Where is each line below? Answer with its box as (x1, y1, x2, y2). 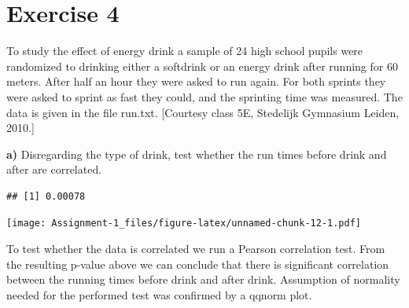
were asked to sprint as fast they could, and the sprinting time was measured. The (6, 88, 403, 104)
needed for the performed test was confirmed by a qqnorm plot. (6, 286, 312, 302)
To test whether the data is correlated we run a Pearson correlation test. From (6, 240, 385, 257)
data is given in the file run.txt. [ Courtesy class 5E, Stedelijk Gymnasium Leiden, (6, 104, 400, 120)
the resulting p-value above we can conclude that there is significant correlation (6, 255, 389, 272)
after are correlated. (6, 161, 102, 178)
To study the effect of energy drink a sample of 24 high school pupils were (6, 42, 363, 59)
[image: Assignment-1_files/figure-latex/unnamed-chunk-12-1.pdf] (6, 218, 362, 229)
